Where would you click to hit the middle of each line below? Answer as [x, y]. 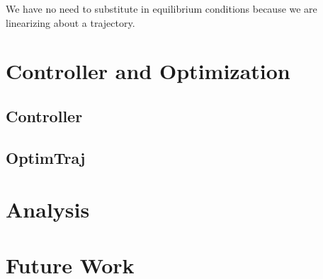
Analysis [48, 209]
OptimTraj [46, 157]
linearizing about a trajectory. [70, 22]
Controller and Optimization [148, 71]
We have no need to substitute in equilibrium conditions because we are [161, 8]
